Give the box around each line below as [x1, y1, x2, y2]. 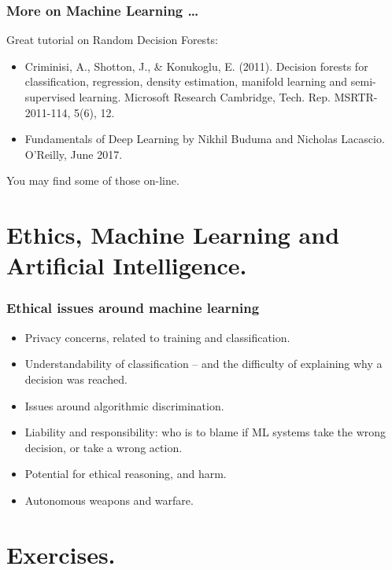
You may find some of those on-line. [6, 172, 179, 189]
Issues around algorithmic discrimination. [24, 397, 224, 414]
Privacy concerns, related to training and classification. [24, 329, 290, 345]
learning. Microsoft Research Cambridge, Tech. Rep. [79, 89, 331, 105]
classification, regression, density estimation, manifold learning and [24, 73, 348, 90]
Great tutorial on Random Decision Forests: [6, 31, 218, 48]
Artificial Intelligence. [6, 249, 247, 281]
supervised [24, 89, 76, 105]
